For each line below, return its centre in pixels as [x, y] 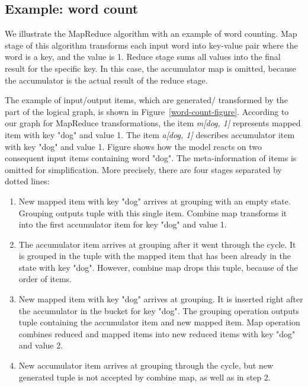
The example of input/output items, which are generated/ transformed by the [146, 100]
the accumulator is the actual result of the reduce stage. [106, 80]
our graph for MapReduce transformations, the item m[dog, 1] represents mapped [153, 123]
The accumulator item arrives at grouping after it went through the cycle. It [157, 244]
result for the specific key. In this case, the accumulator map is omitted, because [150, 68]
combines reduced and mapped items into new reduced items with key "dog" [157, 333]
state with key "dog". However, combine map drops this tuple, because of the [158, 267]
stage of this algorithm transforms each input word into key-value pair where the [151, 45]
